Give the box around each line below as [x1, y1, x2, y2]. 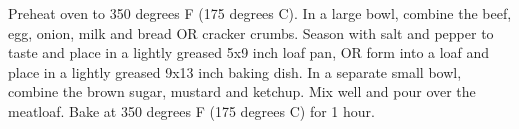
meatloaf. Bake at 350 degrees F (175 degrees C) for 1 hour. [8, 100, 375, 121]
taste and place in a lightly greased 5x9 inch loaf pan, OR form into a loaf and [8, 42, 490, 63]
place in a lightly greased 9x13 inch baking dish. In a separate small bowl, [8, 61, 462, 82]
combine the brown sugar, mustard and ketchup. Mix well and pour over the [8, 81, 476, 102]
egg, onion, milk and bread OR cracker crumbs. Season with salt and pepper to [8, 22, 494, 43]
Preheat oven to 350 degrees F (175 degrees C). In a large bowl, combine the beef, [8, 3, 512, 23]
